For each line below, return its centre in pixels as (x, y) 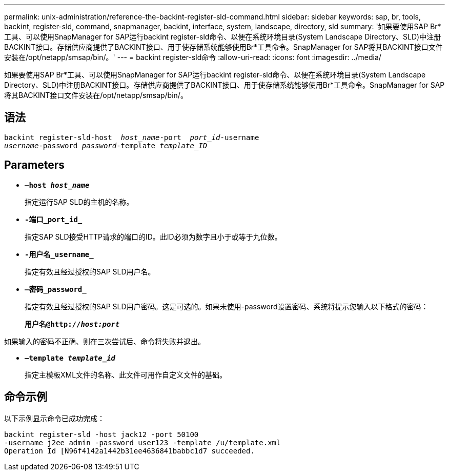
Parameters (34, 165)
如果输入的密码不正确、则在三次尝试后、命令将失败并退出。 (105, 341)
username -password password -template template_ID (106, 145)
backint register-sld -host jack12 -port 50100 (101, 434)
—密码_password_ (56, 289)
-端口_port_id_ (54, 219)
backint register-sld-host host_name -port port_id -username (132, 137)
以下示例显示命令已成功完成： (54, 418)
